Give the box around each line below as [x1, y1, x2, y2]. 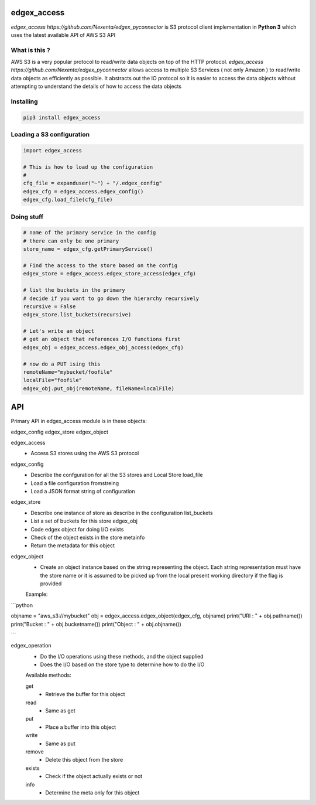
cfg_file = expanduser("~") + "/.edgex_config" [23, 180, 162, 187]
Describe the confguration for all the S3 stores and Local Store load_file [30, 472, 203, 479]
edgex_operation [11, 642, 52, 649]
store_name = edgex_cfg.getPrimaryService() [23, 246, 153, 253]
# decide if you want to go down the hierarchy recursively [23, 295, 200, 302]
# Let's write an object [23, 328, 95, 335]
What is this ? [11, 46, 50, 54]
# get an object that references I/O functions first [23, 336, 181, 343]
